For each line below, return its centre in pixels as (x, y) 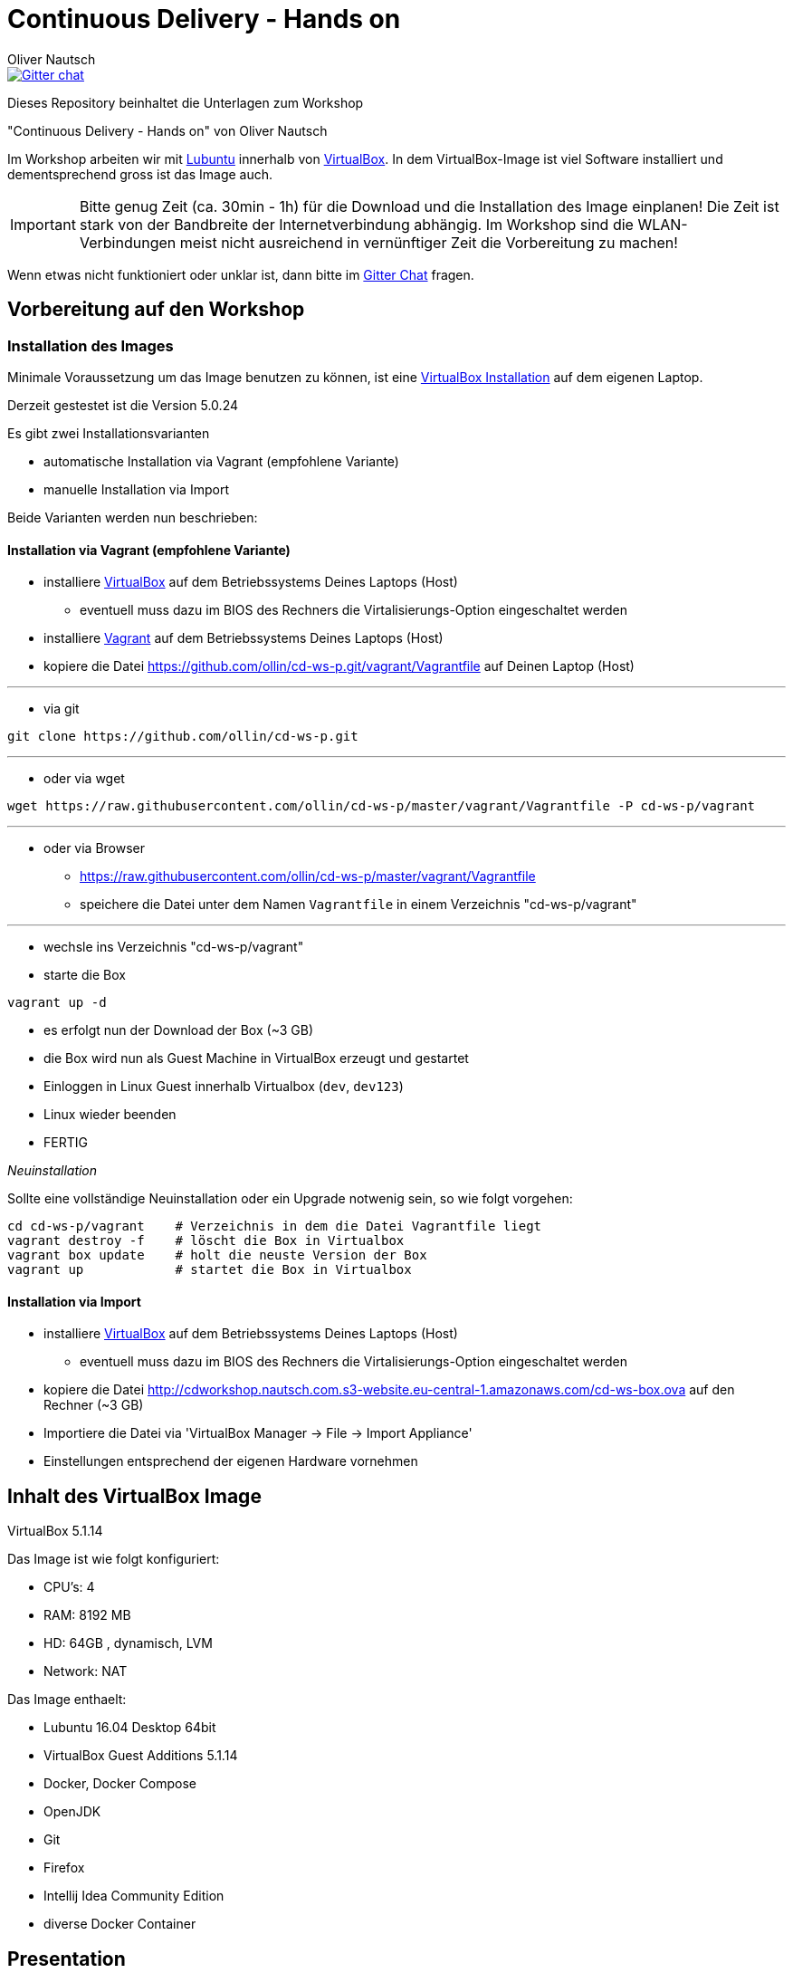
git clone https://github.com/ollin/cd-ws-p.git (183, 737)
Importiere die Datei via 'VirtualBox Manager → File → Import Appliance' (258, 1433)
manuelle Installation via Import (136, 489)
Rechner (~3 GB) (94, 1405)
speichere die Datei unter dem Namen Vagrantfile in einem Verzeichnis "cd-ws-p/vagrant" (358, 905)
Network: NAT (86, 1671)
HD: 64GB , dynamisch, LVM (128, 1643)
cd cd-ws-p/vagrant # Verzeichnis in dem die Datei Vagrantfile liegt (275, 1226)
